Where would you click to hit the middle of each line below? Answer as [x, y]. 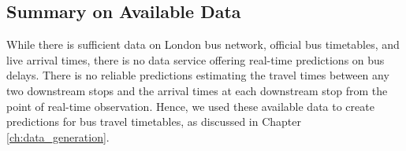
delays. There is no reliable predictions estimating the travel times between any [198, 75]
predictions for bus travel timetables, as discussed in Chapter [154, 122]
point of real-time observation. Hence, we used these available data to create [190, 106]
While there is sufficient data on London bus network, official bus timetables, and [203, 44]
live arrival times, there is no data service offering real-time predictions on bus [196, 59]
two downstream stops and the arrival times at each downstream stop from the [197, 90]
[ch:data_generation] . [58, 136]
